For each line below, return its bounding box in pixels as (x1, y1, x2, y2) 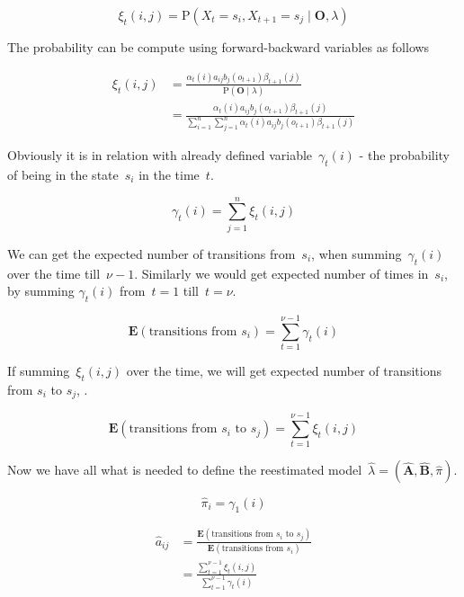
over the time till (7, 263, 101, 282)
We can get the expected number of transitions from (7, 244, 296, 263)
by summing (7, 281, 75, 300)
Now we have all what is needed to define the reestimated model (7, 460, 362, 479)
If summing (7, 361, 70, 380)
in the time (138, 165, 200, 183)
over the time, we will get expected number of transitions (126, 361, 442, 380)
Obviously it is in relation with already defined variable (7, 146, 313, 165)
